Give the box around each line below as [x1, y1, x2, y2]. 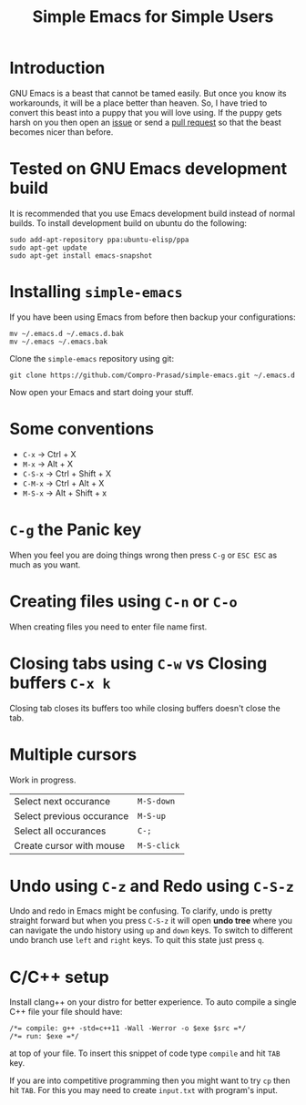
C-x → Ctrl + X [22, 448, 76, 459]
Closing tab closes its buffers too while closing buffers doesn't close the [9, 702, 280, 713]
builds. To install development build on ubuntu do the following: [9, 217, 248, 229]
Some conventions [9, 419, 155, 439]
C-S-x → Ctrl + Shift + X [22, 467, 112, 479]
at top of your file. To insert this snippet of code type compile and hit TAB [9, 1048, 280, 1059]
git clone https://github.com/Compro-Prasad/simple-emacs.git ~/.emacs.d [9, 371, 296, 380]
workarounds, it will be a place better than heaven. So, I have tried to [9, 97, 268, 108]
